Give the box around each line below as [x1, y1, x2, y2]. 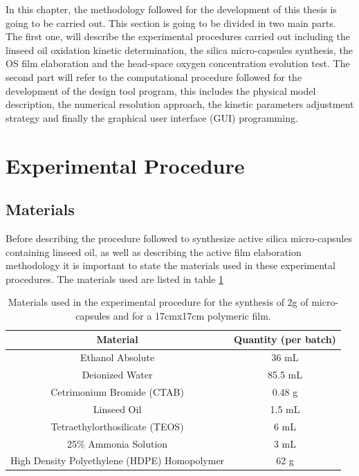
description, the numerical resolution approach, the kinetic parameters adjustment [6, 97, 354, 111]
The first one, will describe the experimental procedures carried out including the [6, 29, 350, 44]
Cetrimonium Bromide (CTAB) [50, 385, 184, 399]
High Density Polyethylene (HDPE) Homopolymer [10, 453, 225, 468]
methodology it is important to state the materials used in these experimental [6, 258, 335, 273]
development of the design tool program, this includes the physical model [6, 83, 316, 98]
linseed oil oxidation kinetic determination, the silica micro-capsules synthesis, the [6, 42, 353, 57]
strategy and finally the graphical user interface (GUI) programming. [6, 110, 298, 125]
